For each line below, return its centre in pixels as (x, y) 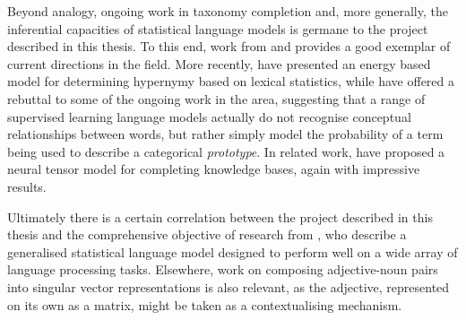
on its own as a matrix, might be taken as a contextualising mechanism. (205, 304)
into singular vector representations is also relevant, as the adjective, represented (229, 286)
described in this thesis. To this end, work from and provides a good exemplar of (229, 46)
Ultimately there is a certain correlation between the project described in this (220, 216)
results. (27, 186)
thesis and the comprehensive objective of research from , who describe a (207, 234)
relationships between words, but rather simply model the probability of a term (225, 134)
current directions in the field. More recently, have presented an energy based (219, 63)
